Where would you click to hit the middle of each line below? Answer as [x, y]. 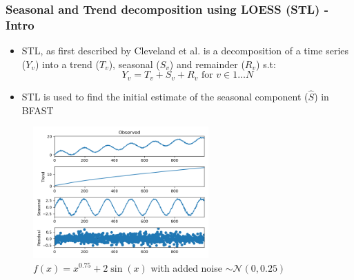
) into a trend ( [67, 64]
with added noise [186, 267]
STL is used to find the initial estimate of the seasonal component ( [165, 96]
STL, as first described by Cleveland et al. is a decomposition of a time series [185, 51]
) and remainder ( [207, 64]
